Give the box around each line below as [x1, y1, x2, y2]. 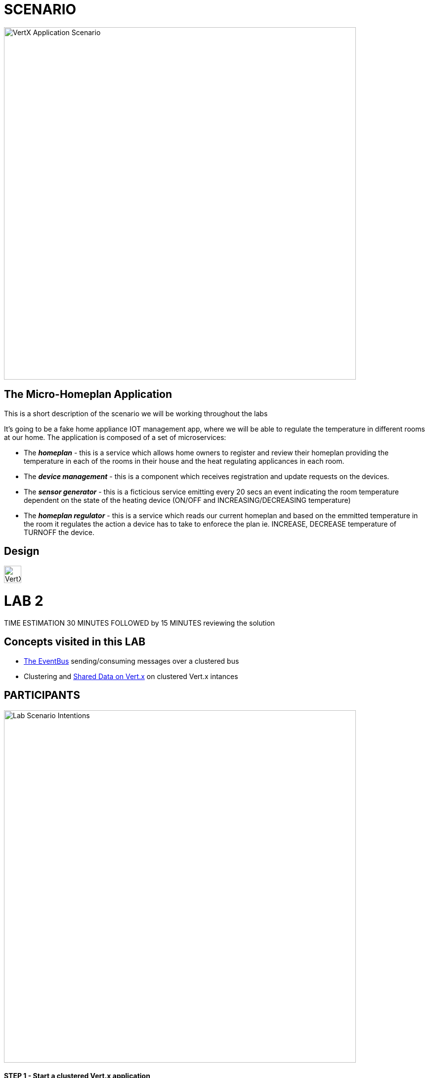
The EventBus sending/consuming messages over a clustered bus [24, 656, 239, 665]
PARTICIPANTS [4, 689, 80, 702]
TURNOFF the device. [24, 528, 95, 537]
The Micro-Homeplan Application [4, 388, 172, 401]
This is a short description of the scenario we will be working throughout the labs [4, 409, 268, 418]
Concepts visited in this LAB [4, 636, 146, 648]
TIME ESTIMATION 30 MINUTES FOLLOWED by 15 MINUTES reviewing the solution [4, 618, 275, 627]
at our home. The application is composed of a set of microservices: [4, 433, 226, 441]
